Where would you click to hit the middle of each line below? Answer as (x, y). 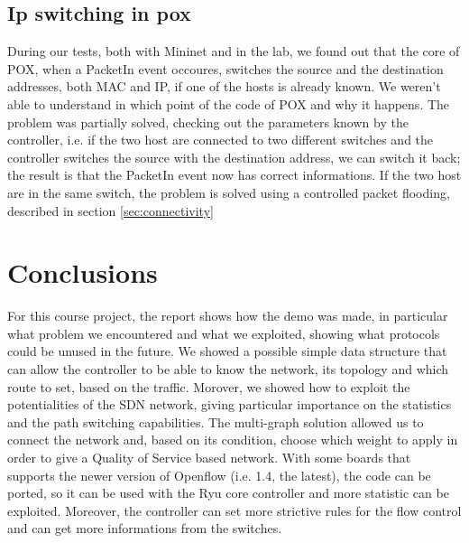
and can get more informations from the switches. (145, 528)
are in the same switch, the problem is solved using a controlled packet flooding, (229, 192)
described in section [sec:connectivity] (110, 210)
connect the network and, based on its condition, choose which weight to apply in (233, 440)
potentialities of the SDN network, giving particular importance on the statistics (230, 404)
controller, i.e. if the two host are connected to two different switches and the (221, 140)
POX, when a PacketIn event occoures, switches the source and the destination (225, 68)
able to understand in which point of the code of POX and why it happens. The (229, 103)
